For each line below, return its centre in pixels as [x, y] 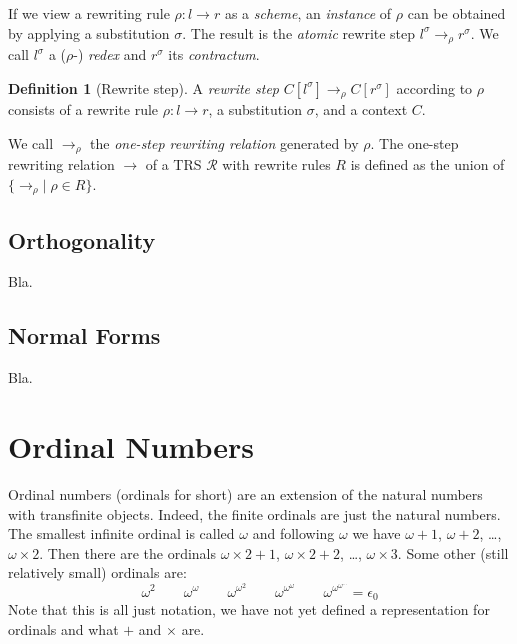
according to [434, 87]
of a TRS [173, 164]
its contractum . [214, 54]
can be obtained [456, 13]
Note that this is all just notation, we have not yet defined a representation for [249, 608]
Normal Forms [84, 335]
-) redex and [110, 54]
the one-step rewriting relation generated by [224, 142]
